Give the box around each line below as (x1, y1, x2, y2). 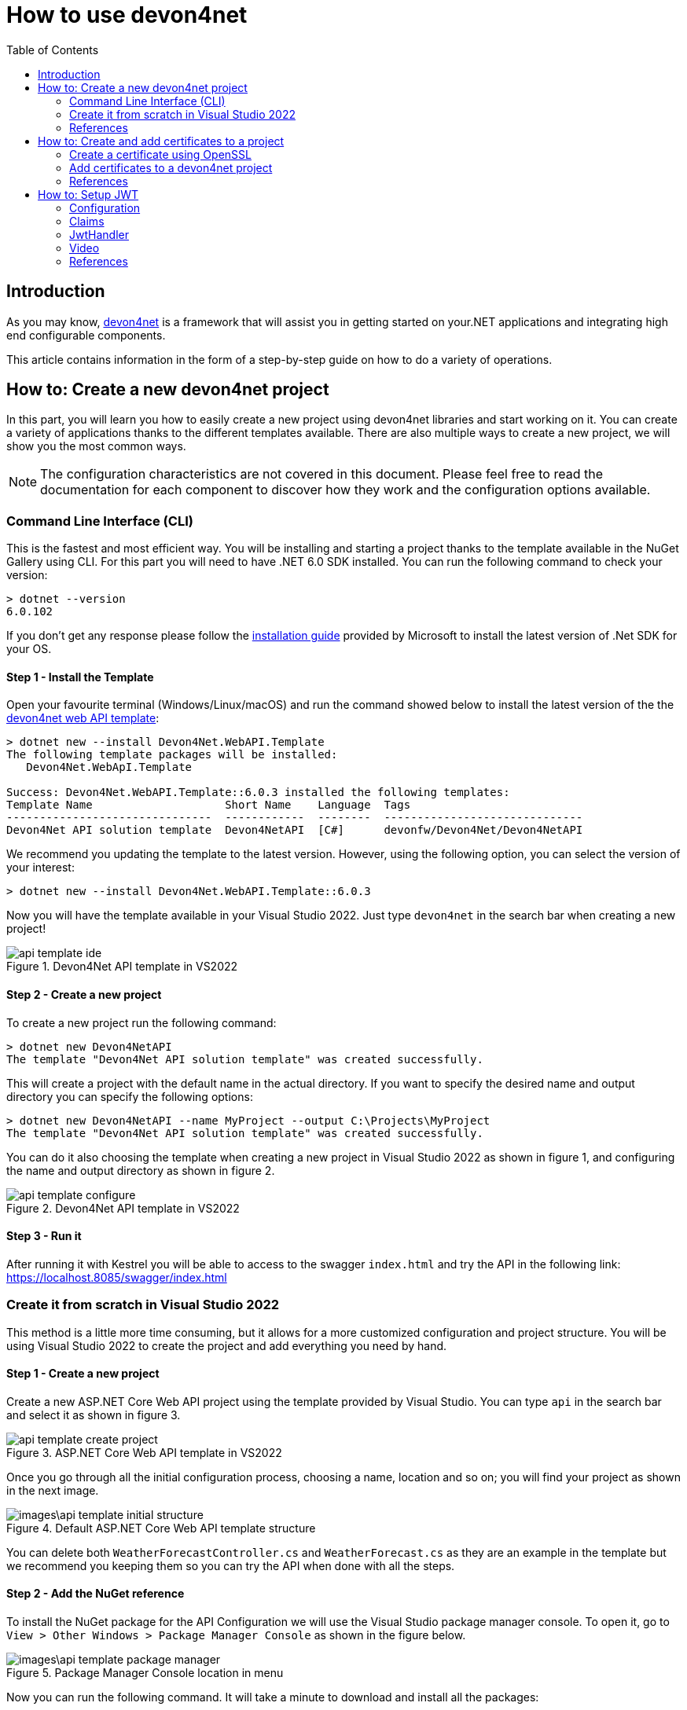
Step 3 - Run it (6, 1229, 82, 1243)
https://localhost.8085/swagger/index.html (6, 1270, 227, 1284)
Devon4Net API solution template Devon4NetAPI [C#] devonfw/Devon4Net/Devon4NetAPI (6, 824, 583, 837)
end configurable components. (6, 328, 166, 342)
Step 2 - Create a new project (6, 988, 162, 1002)
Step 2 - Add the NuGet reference (6, 1587, 185, 1601)
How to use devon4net (6, 2, 248, 28)
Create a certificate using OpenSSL (69, 147, 252, 161)
